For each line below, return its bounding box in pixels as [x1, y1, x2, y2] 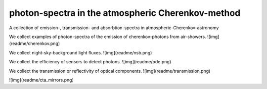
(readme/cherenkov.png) [9, 41, 60, 46]
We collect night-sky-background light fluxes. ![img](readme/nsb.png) [9, 49, 152, 55]
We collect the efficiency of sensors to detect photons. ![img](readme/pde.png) [9, 59, 172, 65]
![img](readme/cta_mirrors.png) [9, 77, 74, 83]
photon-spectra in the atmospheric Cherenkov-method [9, 7, 241, 18]
